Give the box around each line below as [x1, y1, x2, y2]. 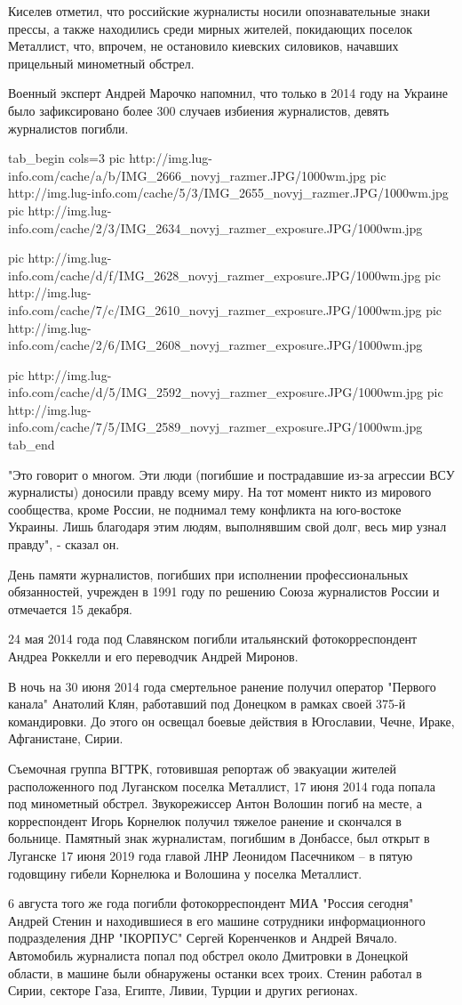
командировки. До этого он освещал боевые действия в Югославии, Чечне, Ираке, [8, 711, 455, 730]
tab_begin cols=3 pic [8, 149, 125, 167]
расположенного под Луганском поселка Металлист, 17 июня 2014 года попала [8, 776, 435, 795]
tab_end [8, 435, 55, 454]
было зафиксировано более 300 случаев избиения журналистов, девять [8, 101, 389, 119]
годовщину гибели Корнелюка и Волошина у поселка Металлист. [8, 863, 362, 882]
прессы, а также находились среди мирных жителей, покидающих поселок [8, 19, 413, 37]
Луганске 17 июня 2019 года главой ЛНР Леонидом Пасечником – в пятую [8, 846, 413, 864]
